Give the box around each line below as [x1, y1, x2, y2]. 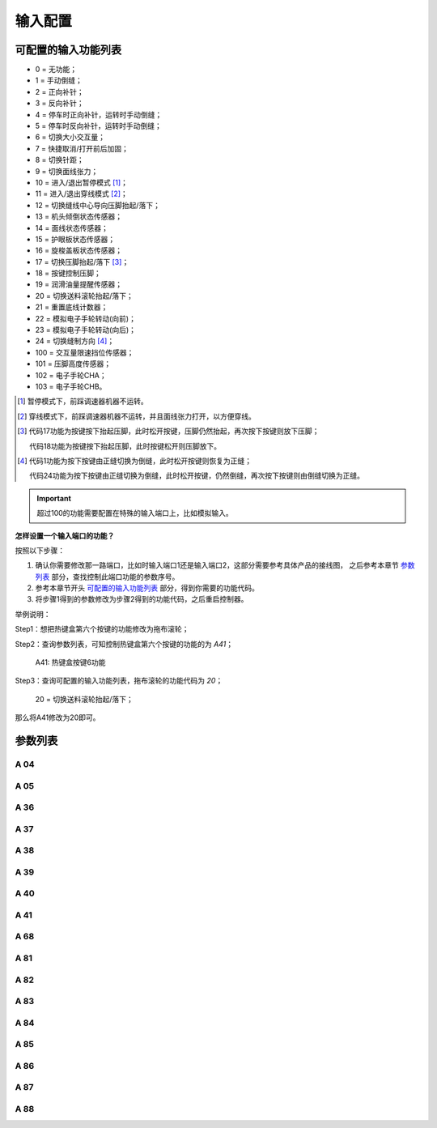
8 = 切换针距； [35, 155, 84, 165]
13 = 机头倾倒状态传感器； [35, 211, 123, 222]
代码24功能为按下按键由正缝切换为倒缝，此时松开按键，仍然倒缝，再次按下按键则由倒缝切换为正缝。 [29, 470, 364, 481]
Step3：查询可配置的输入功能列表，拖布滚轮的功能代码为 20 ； [15, 676, 223, 686]
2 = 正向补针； [35, 87, 84, 96]
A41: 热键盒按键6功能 [35, 658, 106, 667]
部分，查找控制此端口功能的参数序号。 [51, 572, 180, 581]
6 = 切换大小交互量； [35, 132, 105, 142]
